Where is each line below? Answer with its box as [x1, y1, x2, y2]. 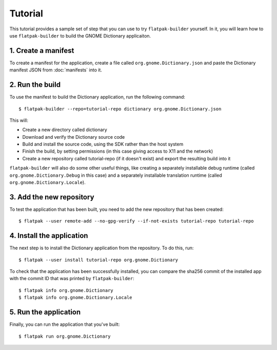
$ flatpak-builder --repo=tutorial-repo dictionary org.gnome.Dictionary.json [18, 106, 222, 112]
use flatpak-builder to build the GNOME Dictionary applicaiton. [9, 32, 151, 39]
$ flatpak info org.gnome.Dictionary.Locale [18, 294, 133, 301]
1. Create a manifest [9, 46, 74, 55]
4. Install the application [9, 231, 88, 240]
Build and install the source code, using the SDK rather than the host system [22, 141, 184, 148]
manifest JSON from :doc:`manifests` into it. [9, 67, 102, 73]
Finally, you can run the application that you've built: [9, 321, 120, 327]
